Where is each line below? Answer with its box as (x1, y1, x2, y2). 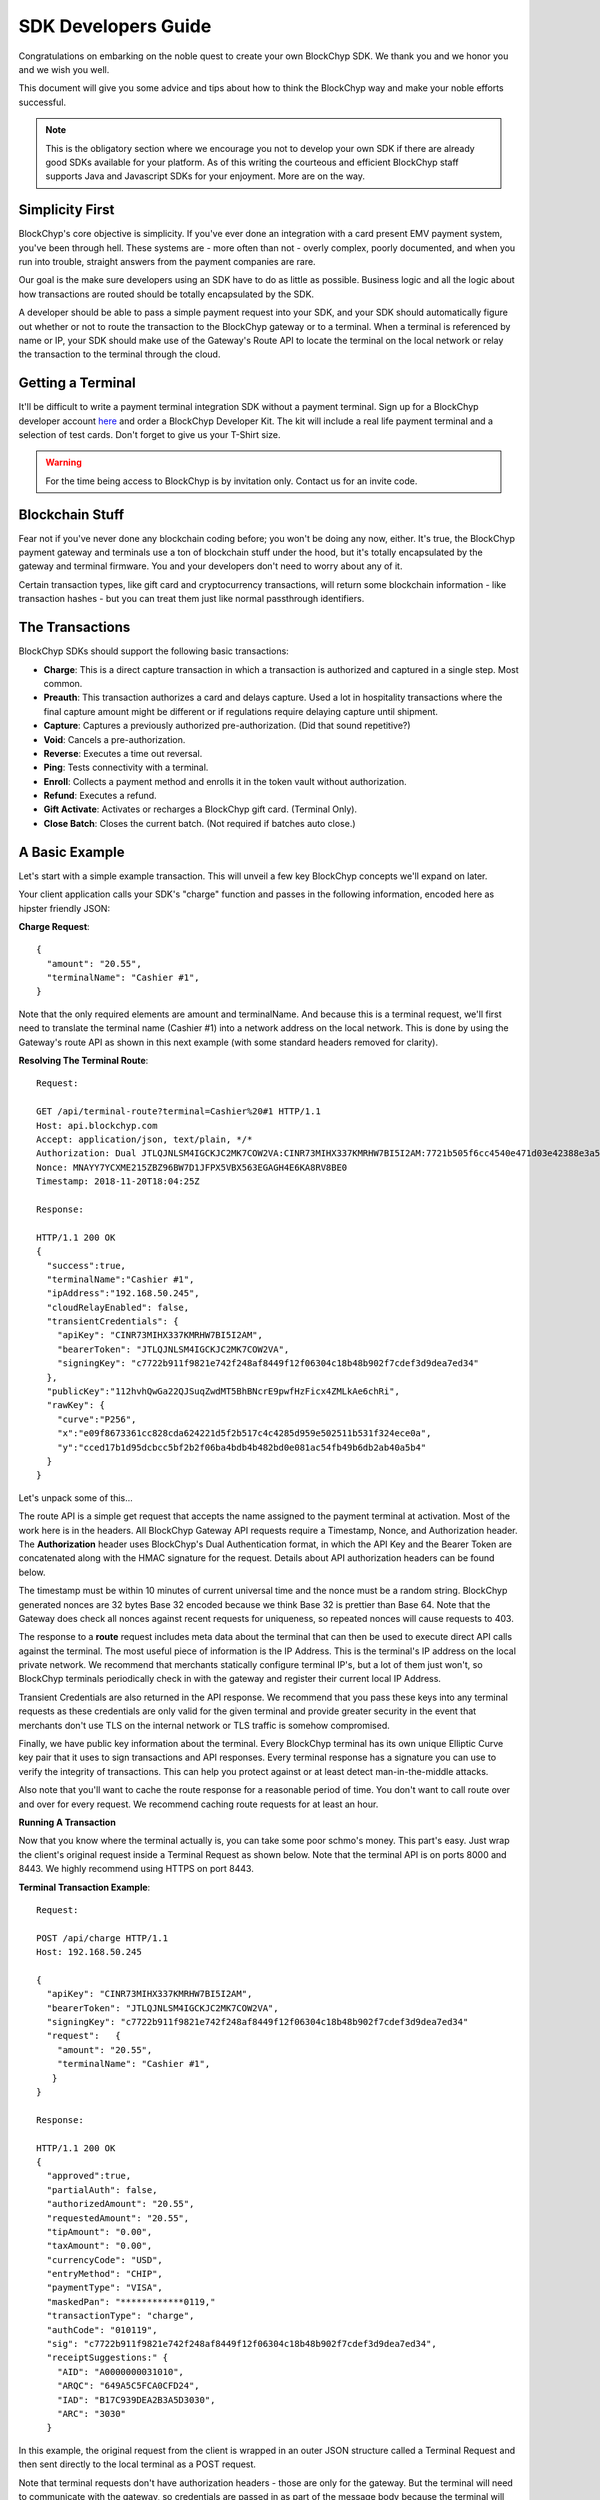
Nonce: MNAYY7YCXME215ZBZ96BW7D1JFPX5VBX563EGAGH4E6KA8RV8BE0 (36, 1161, 348, 1173)
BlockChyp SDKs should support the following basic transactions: (18, 645, 289, 657)
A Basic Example (18, 843, 125, 860)
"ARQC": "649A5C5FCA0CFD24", (56, 2380, 200, 2392)
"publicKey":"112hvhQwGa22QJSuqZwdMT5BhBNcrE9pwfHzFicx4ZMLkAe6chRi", (46, 1386, 400, 1397)
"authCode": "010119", (46, 2324, 158, 2335)
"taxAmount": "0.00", (46, 2240, 153, 2252)
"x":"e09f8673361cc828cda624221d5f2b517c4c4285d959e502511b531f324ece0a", (56, 1428, 432, 1439)
